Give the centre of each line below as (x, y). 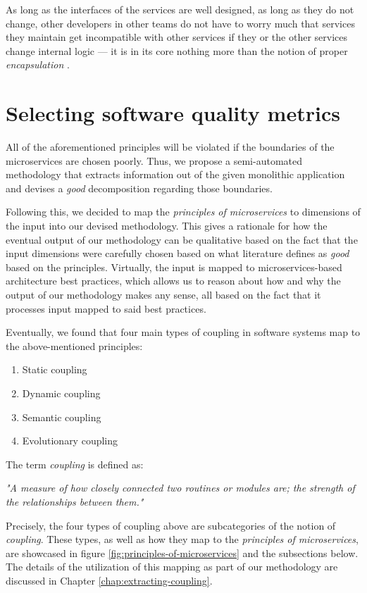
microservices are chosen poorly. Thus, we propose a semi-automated (154, 160)
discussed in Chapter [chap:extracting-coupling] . (109, 580)
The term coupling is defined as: (75, 464)
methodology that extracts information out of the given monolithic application (175, 174)
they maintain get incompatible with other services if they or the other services (177, 37)
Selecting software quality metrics (173, 113)
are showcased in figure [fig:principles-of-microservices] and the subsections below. (182, 553)
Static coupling (55, 369)
